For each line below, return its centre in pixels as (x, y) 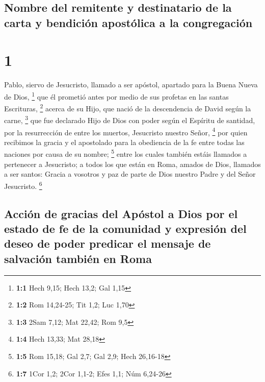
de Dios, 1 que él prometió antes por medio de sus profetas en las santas (116, 96)
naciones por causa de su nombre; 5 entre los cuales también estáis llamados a (126, 153)
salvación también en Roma (78, 258)
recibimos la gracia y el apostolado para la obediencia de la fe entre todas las (124, 142)
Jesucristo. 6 (23, 185)
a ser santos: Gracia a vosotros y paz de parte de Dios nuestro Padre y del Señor (130, 174)
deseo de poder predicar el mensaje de (108, 243)
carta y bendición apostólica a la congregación (128, 22)
